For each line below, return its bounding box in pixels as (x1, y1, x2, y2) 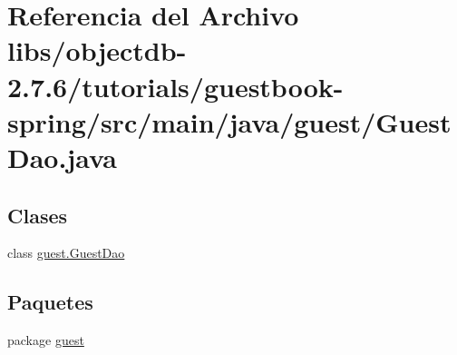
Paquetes (7, 288, 93, 316)
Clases (7, 201, 68, 229)
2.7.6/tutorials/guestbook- (7, 67, 344, 104)
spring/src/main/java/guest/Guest (7, 103, 452, 140)
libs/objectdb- (7, 32, 187, 69)
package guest (7, 330, 84, 350)
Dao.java (7, 138, 117, 175)
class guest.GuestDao (7, 243, 125, 262)
